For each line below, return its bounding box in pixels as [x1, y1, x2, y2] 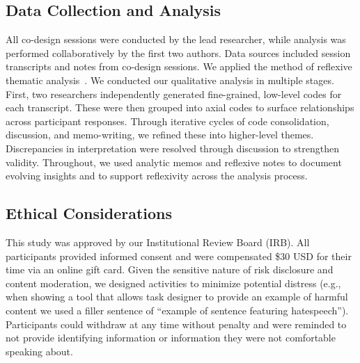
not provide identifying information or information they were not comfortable [6, 330, 336, 345]
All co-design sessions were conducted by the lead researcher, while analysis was [6, 32, 346, 47]
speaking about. [6, 344, 73, 358]
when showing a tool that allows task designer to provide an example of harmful [6, 289, 348, 304]
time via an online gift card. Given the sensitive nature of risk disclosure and [6, 262, 334, 277]
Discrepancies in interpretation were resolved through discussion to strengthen [6, 140, 339, 155]
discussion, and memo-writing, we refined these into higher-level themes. [6, 127, 314, 142]
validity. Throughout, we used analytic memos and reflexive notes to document [6, 154, 342, 169]
